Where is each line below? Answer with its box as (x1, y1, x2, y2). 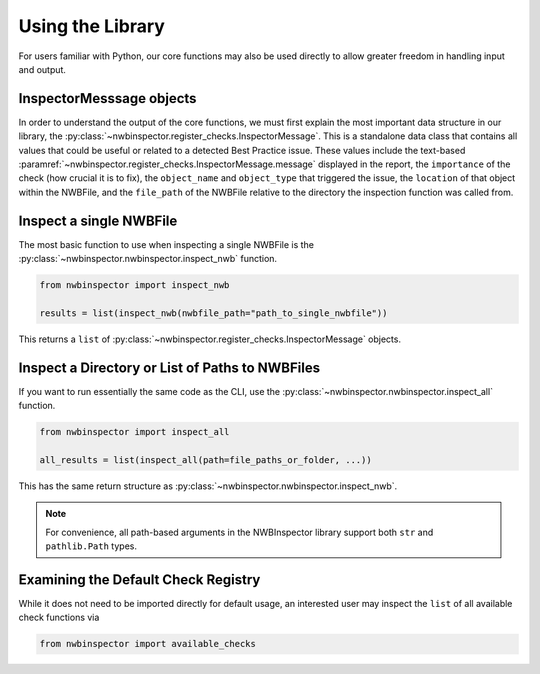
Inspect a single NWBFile (18, 212, 178, 229)
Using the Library (18, 15, 165, 37)
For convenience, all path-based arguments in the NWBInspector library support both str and (45, 526, 434, 538)
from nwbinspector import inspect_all (39, 426, 230, 438)
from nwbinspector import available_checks (39, 638, 257, 650)
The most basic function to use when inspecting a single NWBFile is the (18, 238, 315, 250)
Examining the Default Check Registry (18, 571, 261, 588)
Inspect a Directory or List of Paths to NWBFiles (18, 359, 320, 376)
